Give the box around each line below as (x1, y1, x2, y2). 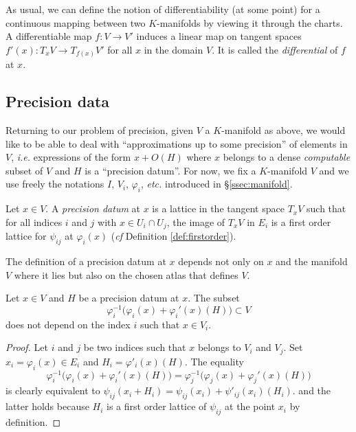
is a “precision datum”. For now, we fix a (85, 163, 256, 177)
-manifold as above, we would (221, 123, 346, 137)
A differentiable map (5, 29, 92, 43)
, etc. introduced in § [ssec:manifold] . (140, 177, 293, 191)
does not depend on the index (5, 317, 131, 331)
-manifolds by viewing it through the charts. (157, 15, 343, 30)
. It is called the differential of (212, 42, 338, 56)
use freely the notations (5, 177, 104, 191)
